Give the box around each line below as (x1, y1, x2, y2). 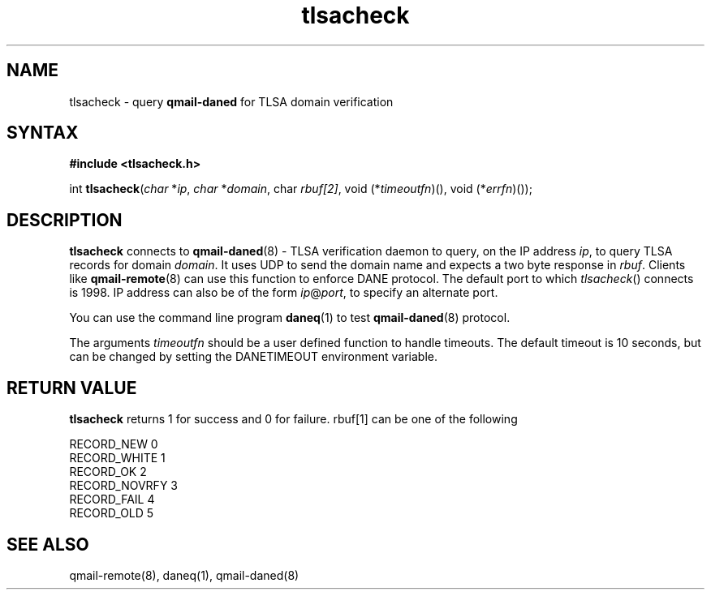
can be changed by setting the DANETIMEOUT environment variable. (69, 349, 437, 364)
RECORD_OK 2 (69, 465, 147, 479)
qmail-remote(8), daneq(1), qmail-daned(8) (69, 568, 299, 582)
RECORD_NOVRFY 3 (69, 478, 178, 493)
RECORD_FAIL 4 (69, 492, 155, 507)
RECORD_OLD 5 (69, 506, 154, 521)
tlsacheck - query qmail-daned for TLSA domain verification (69, 94, 394, 109)
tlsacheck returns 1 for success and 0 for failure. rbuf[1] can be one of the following (69, 412, 518, 427)
